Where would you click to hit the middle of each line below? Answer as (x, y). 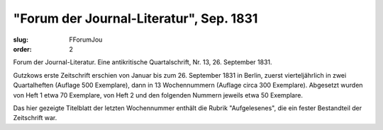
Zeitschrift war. (35, 118)
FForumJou (86, 40)
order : (22, 49)
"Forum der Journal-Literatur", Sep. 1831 (135, 18)
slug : (21, 40)
